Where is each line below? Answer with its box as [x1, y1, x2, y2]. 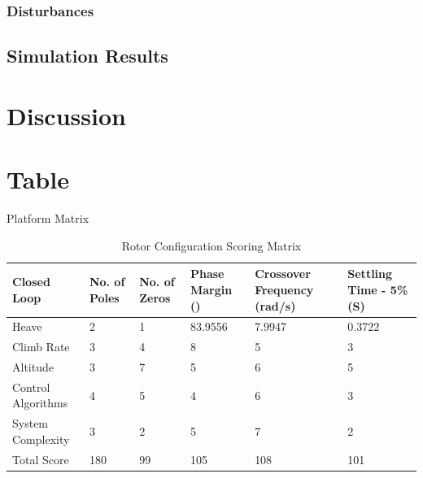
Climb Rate [12, 338, 70, 355]
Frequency [255, 280, 314, 298]
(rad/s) [255, 297, 296, 314]
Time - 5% [347, 280, 408, 298]
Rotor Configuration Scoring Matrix [121, 237, 302, 254]
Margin [190, 280, 233, 298]
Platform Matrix [7, 210, 89, 227]
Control [12, 378, 50, 395]
